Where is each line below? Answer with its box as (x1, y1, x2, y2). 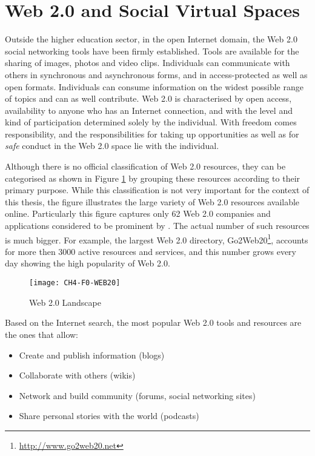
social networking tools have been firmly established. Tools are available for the (5, 44, 299, 57)
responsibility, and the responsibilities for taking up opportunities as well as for (5, 127, 299, 140)
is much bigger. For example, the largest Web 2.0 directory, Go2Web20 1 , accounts (5, 231, 308, 246)
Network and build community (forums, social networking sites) (19, 389, 256, 401)
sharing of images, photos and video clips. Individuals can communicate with (5, 56, 290, 69)
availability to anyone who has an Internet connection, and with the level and (5, 104, 293, 116)
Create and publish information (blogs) (19, 348, 165, 361)
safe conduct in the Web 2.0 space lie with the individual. (5, 139, 219, 152)
